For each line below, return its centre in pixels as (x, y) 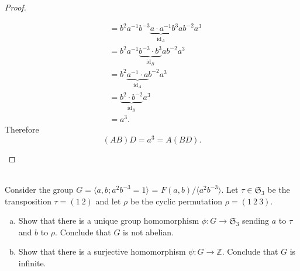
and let (108, 201)
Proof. (15, 7)
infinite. (32, 263)
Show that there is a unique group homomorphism (109, 220)
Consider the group (39, 190)
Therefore (22, 129)
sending (256, 220)
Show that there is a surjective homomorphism (102, 251)
